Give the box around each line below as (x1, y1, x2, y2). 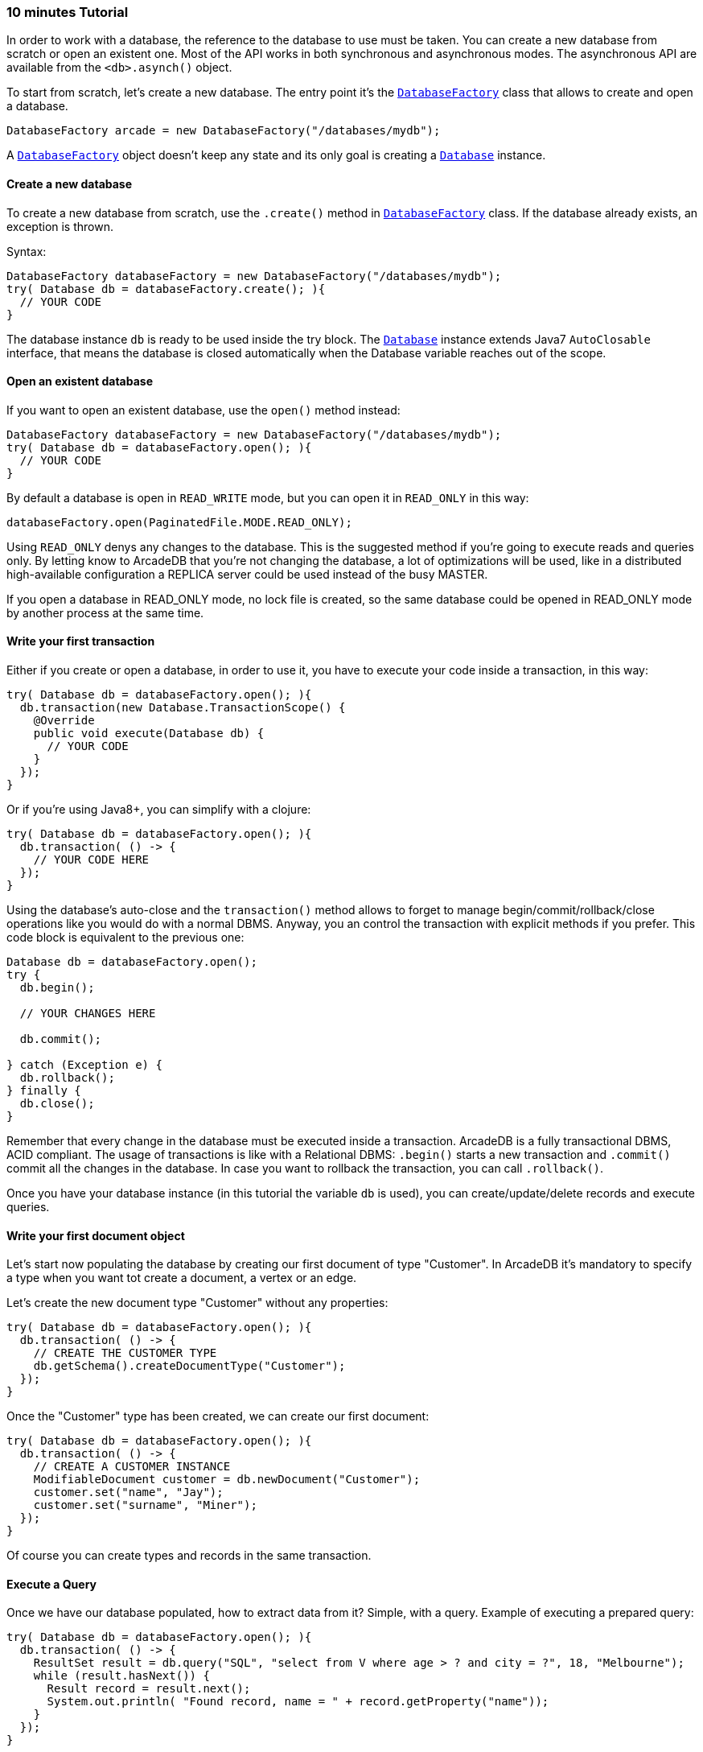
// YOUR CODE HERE (33, 853, 150, 867)
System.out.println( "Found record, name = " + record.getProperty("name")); (47, 1695, 549, 1709)
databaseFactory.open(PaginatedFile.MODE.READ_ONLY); (6, 515, 352, 529)
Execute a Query (6, 1577, 97, 1591)
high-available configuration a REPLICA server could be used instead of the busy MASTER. (6, 567, 488, 581)
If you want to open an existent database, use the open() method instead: (6, 402, 401, 417)
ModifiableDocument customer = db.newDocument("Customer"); (33, 1473, 421, 1486)
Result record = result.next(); (47, 1682, 251, 1696)
